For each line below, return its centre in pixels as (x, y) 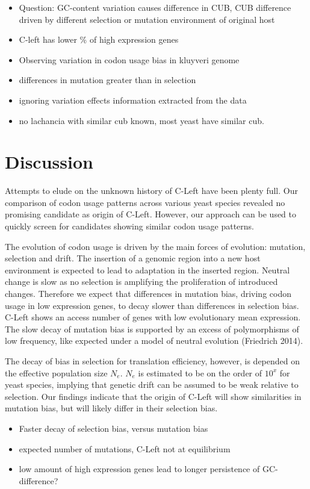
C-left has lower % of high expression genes (99, 39)
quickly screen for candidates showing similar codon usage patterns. (130, 226)
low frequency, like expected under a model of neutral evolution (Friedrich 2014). (154, 341)
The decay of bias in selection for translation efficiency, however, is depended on (153, 361)
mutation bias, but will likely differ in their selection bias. (111, 408)
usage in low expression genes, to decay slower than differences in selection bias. (152, 305)
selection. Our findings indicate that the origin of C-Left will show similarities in (153, 396)
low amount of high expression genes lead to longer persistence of (139, 469)
